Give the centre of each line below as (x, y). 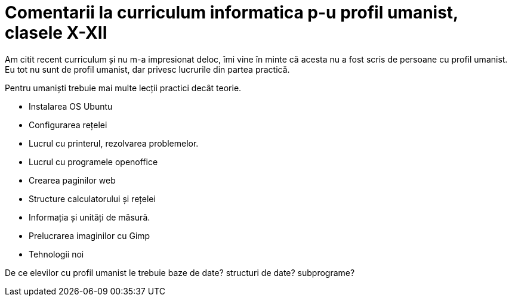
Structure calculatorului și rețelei (92, 198)
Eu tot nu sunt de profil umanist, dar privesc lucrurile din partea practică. (147, 69)
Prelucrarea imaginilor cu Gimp (90, 235)
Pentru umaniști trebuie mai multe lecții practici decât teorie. (123, 88)
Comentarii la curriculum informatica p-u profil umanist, (232, 13)
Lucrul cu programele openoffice (93, 162)
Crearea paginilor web (72, 180)
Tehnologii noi (56, 254)
